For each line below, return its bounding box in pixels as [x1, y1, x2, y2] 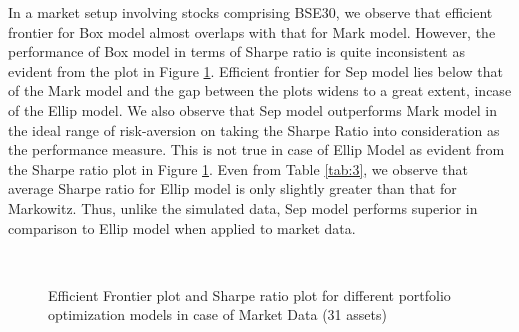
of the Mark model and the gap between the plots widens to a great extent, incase [8, 80, 512, 101]
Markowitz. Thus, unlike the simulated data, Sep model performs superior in [8, 197, 478, 218]
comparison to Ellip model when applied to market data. [8, 217, 356, 238]
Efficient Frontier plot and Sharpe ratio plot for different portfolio [48, 284, 451, 305]
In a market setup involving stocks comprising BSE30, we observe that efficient [8, 2, 493, 22]
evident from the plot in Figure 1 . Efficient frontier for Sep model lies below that [8, 60, 503, 81]
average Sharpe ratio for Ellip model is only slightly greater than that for [8, 178, 457, 199]
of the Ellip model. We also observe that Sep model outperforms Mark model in [8, 99, 498, 120]
